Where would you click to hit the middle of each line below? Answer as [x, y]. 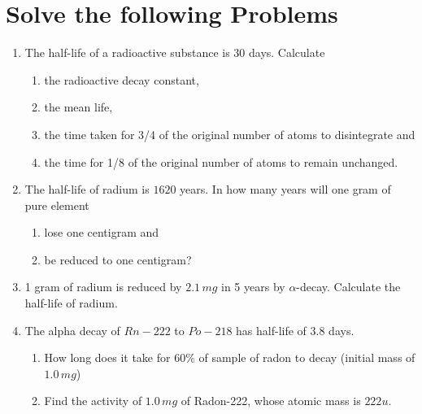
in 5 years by [253, 287]
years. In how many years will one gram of [285, 189]
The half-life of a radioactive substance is [127, 52]
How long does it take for [107, 357]
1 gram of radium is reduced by [103, 287]
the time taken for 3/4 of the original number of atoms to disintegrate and [230, 134]
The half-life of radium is [87, 189]
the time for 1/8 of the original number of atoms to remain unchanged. [221, 161]
